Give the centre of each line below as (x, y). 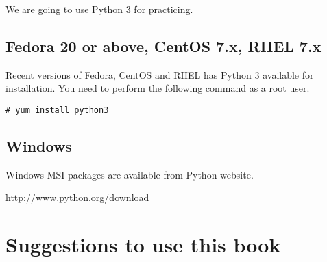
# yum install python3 (57, 110)
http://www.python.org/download (77, 197)
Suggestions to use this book (143, 245)
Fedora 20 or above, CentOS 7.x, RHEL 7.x (163, 45)
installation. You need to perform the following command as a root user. (158, 88)
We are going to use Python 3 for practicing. (99, 9)
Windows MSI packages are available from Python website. (130, 174)
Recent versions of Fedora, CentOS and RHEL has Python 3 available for (160, 74)
